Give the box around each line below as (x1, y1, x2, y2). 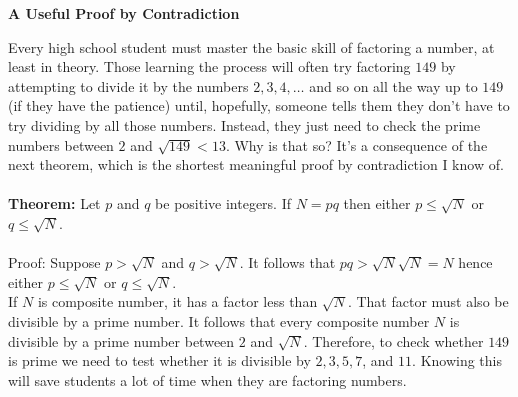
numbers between (8, 134, 114, 155)
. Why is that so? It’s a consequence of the (225, 134, 488, 155)
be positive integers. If (155, 193, 291, 214)
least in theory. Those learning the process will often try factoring (8, 56, 411, 77)
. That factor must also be (347, 291, 509, 312)
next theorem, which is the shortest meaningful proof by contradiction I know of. (8, 154, 504, 175)
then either (343, 193, 411, 214)
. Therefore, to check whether (303, 330, 484, 351)
